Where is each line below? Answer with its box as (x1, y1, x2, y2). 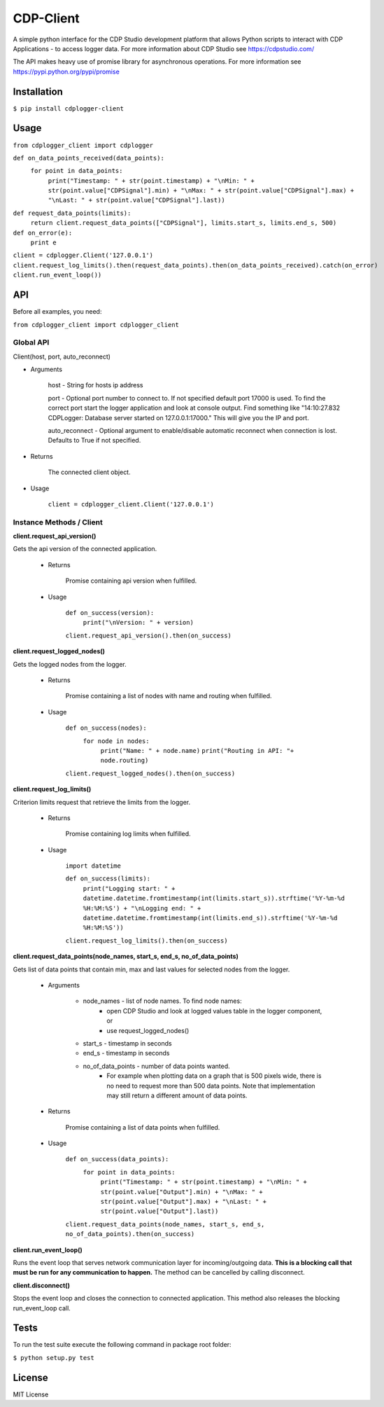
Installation (13, 85, 63, 97)
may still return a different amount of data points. (106, 1091, 248, 1100)
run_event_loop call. (13, 1303, 71, 1312)
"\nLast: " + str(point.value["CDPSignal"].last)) (48, 196, 225, 205)
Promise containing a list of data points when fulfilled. (65, 1123, 220, 1131)
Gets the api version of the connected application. (13, 545, 157, 553)
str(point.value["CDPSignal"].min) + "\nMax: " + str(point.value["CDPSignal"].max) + (48, 186, 355, 195)
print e (30, 239, 57, 247)
